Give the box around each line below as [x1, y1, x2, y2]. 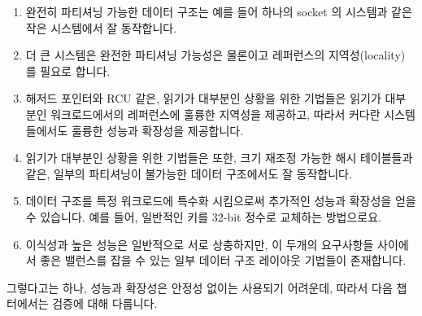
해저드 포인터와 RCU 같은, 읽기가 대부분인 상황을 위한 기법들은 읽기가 [25, 90, 381, 107]
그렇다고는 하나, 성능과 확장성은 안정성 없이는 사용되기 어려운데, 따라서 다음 [7, 279, 393, 296]
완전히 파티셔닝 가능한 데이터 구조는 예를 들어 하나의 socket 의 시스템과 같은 [25, 3, 412, 20]
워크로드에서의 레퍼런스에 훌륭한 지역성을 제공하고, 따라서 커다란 [50, 105, 381, 122]
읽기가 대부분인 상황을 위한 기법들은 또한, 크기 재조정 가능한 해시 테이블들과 [25, 149, 413, 166]
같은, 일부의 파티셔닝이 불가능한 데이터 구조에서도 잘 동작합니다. [25, 165, 352, 182]
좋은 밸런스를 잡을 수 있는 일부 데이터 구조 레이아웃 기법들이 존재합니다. [40, 252, 407, 269]
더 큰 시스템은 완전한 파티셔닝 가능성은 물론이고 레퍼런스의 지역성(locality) [25, 46, 406, 64]
